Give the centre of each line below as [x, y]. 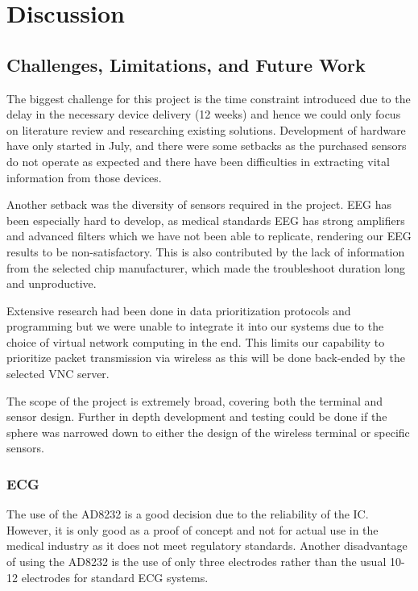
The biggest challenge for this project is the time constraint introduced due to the [209, 98]
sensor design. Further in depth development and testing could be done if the [197, 416]
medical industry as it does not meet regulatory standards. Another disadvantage [207, 545]
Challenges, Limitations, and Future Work [186, 64]
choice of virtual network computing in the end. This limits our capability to [196, 341]
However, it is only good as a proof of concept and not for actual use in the [192, 529]
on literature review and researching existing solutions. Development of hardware [206, 129]
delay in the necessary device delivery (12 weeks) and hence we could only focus [204, 114]
